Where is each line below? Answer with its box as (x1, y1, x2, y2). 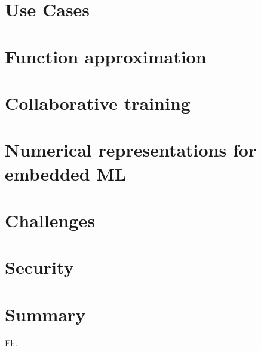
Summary (5, 301, 86, 326)
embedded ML (5, 161, 127, 185)
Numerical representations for (5, 138, 257, 162)
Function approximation (5, 44, 207, 68)
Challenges (5, 207, 95, 232)
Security (5, 255, 74, 279)
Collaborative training (5, 90, 191, 115)
